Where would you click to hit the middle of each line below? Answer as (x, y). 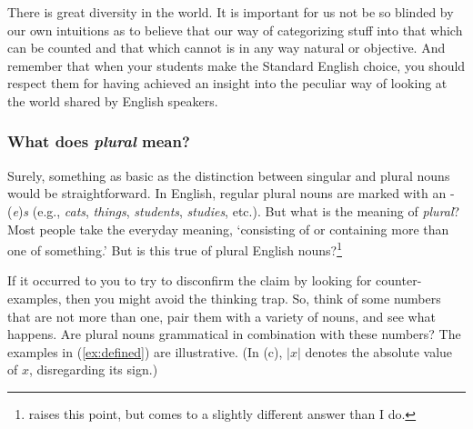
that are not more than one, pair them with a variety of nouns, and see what (221, 316)
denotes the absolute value (379, 351)
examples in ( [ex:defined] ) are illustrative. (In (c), (145, 351)
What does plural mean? (99, 141)
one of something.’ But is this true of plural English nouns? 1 (175, 249)
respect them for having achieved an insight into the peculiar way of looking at (227, 83)
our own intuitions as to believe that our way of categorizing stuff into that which (235, 30)
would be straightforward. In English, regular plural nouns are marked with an (227, 193)
